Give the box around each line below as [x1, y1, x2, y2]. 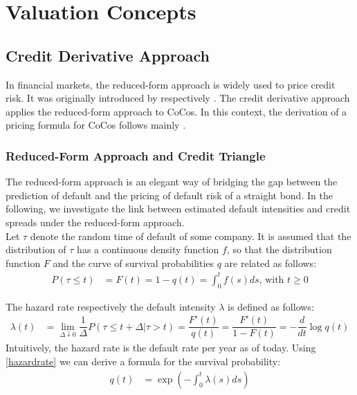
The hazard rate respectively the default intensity [6, 299, 216, 313]
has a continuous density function [77, 242, 219, 257]
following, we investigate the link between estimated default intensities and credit [6, 201, 351, 216]
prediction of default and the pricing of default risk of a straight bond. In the [6, 187, 333, 202]
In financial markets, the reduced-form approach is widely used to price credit [6, 77, 336, 91]
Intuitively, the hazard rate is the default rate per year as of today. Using [6, 340, 316, 355]
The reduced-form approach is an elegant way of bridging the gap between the [6, 174, 338, 189]
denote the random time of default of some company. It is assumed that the [30, 228, 351, 243]
